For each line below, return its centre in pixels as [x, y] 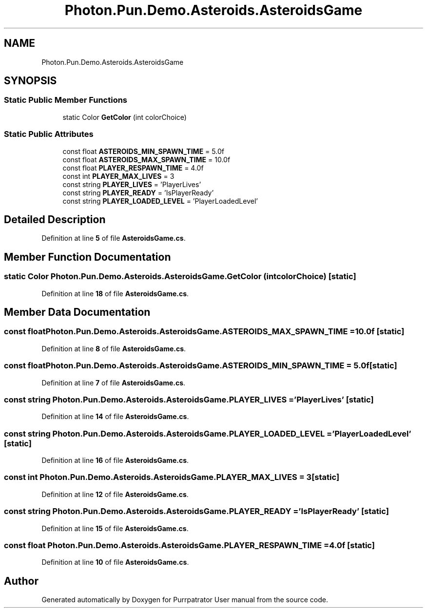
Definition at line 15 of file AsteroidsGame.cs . [115, 528]
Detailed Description [55, 219]
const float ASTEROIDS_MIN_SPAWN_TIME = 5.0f [143, 151]
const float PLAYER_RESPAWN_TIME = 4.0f [133, 168]
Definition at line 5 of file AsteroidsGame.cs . [114, 238]
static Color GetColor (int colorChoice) [125, 117]
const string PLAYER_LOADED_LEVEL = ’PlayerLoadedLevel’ [160, 201]
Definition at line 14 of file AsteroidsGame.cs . [115, 417]
